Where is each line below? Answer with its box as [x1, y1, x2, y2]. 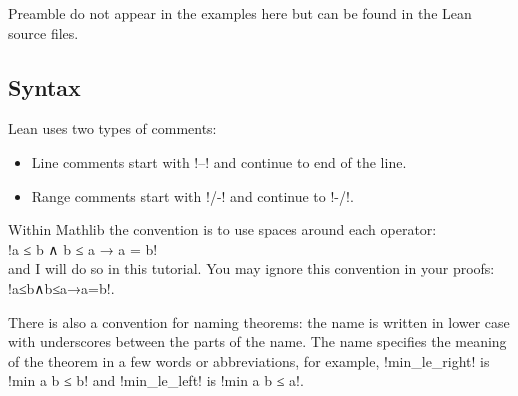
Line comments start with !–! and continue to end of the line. [31, 151, 407, 172]
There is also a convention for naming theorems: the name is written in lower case [8, 311, 510, 332]
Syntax [8, 71, 81, 102]
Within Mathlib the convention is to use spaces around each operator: [8, 219, 437, 240]
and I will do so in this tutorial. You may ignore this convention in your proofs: [8, 258, 495, 279]
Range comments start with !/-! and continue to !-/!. [31, 185, 354, 206]
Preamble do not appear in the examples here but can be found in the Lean [8, 3, 472, 23]
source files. [8, 22, 79, 43]
